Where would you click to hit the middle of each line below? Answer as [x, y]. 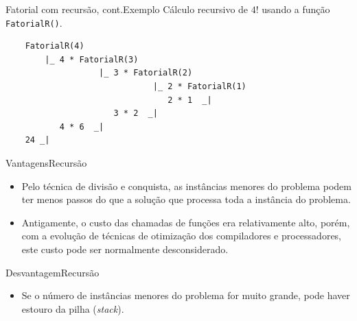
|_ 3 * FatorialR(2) [146, 73]
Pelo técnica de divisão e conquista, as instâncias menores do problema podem [186, 186]
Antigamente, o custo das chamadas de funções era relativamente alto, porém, [186, 222]
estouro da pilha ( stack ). [73, 308]
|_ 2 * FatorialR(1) [199, 87]
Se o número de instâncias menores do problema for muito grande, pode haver [186, 295]
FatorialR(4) [55, 46]
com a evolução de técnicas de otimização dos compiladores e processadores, [182, 236]
